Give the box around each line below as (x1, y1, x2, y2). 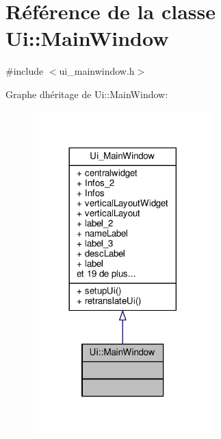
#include (5, 64, 44, 78)
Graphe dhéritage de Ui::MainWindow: (5, 86, 168, 101)
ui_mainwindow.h (59, 64, 135, 78)
